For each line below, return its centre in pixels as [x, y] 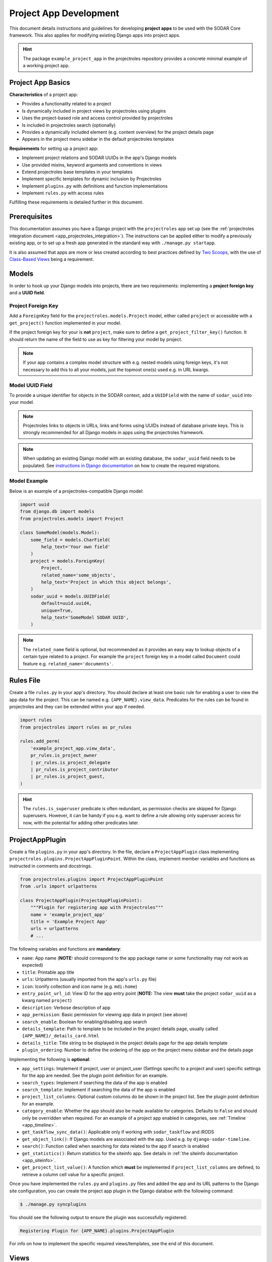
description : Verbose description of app [66, 1008]
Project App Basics [40, 83]
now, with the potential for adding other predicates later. [81, 822]
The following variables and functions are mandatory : [65, 949]
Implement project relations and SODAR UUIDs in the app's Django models [99, 158]
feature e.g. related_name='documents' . [68, 663]
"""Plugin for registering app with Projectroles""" [97, 908]
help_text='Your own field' [76, 547]
